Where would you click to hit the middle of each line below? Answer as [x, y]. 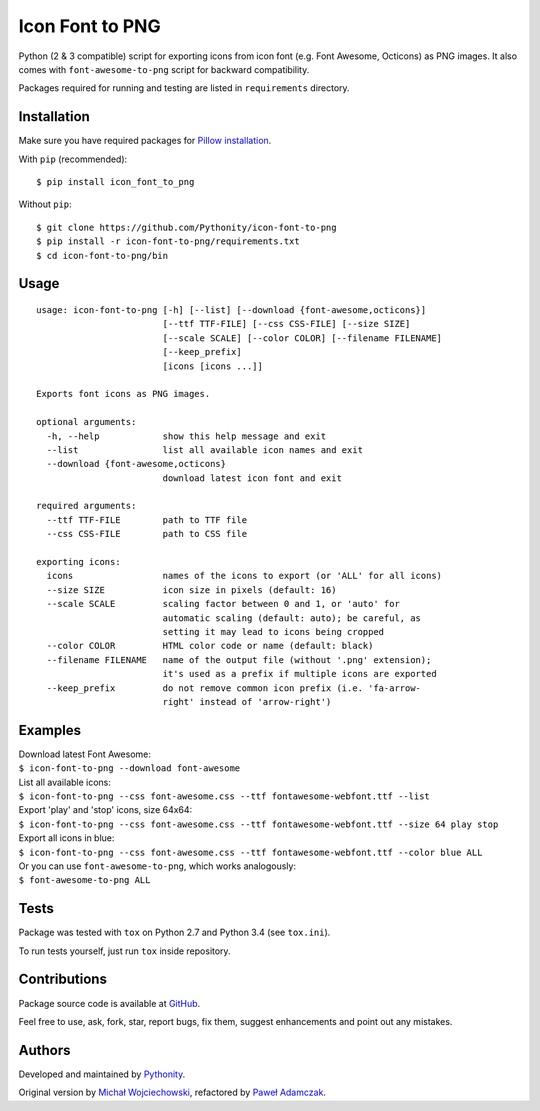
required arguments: [86, 506]
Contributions [62, 979]
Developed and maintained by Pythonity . [102, 1074]
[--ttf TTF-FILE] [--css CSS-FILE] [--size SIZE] [286, 324]
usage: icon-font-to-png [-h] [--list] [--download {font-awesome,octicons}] [231, 309]
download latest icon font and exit [252, 478]
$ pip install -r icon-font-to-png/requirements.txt [168, 241]
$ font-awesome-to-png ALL [84, 880]
